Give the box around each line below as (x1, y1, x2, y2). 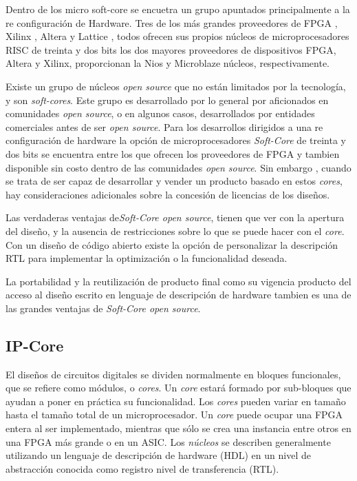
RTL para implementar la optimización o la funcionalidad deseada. (6, 251, 288, 265)
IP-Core (6, 334, 64, 356)
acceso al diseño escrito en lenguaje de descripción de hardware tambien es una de (6, 287, 351, 302)
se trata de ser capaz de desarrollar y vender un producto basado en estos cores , (6, 174, 343, 188)
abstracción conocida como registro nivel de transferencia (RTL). (6, 461, 279, 475)
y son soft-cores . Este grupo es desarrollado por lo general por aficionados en (6, 92, 329, 107)
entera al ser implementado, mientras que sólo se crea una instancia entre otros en (6, 421, 351, 436)
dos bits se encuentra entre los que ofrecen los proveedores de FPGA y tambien (6, 146, 340, 161)
